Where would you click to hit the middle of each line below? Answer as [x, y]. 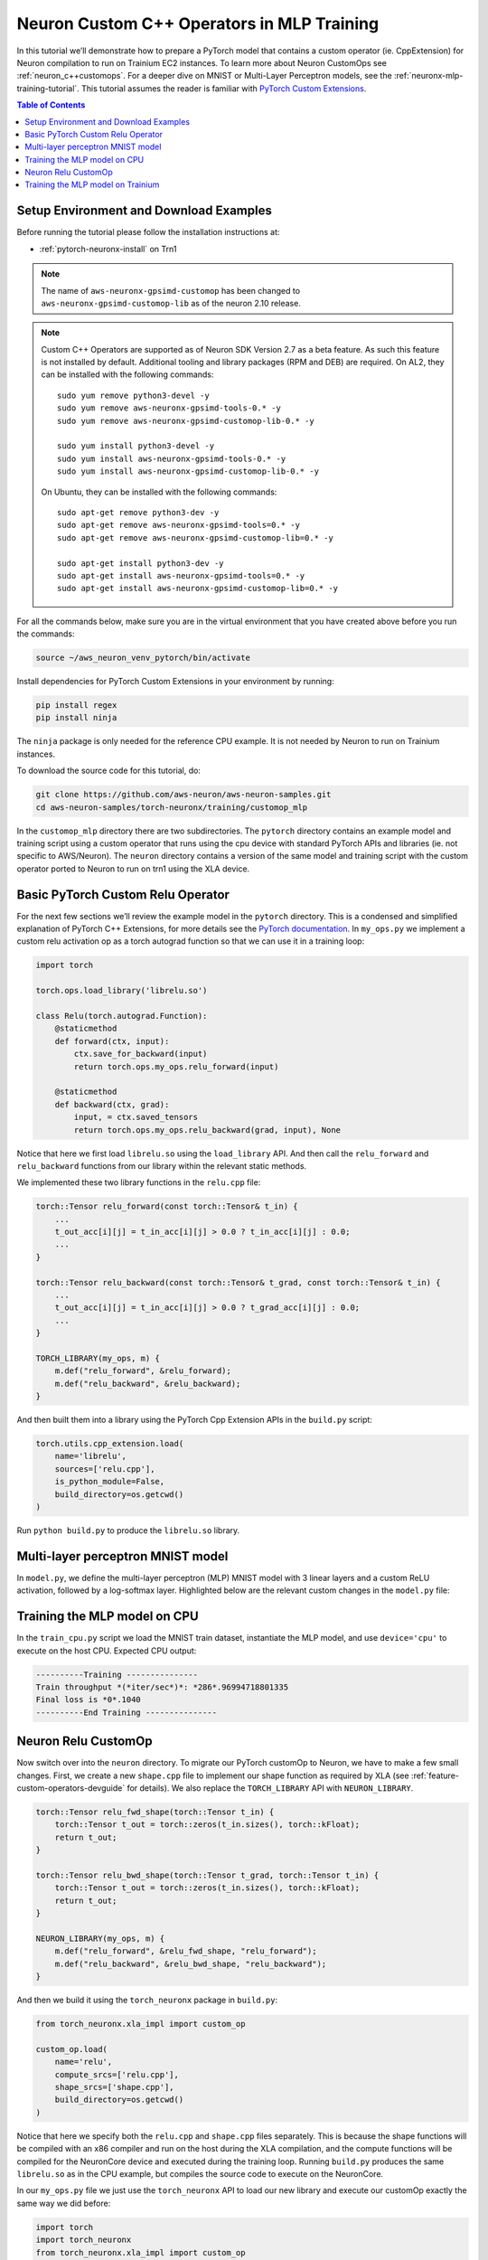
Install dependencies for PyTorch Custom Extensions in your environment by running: [175, 682]
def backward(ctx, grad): [112, 1104]
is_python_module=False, [110, 1482]
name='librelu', [90, 1456]
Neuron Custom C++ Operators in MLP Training [198, 24]
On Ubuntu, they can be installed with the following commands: [159, 492]
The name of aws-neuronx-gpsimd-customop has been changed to [171, 290]
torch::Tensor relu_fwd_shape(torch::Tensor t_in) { [155, 1812]
